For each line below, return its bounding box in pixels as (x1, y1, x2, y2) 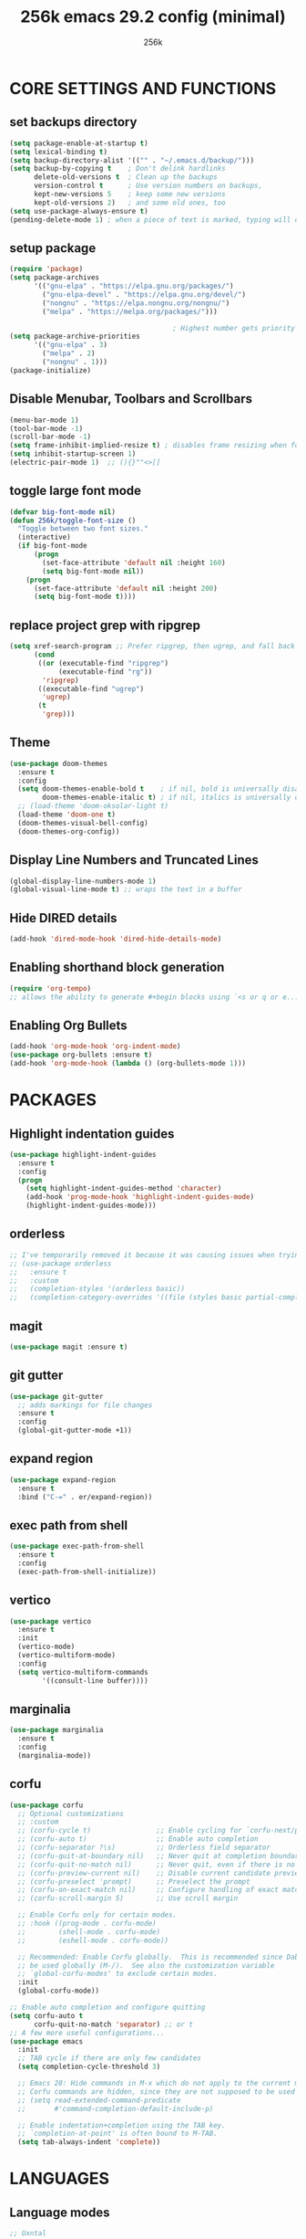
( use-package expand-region (9, 1475, 117, 1485)
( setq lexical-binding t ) (9, 147, 107, 156)
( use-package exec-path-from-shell (9, 1541, 145, 1551)
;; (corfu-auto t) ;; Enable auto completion (17, 1834, 259, 1844)
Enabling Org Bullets (9, 1017, 127, 1033)
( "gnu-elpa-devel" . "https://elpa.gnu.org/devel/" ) (42, 289, 247, 299)
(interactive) (17, 532, 71, 542)
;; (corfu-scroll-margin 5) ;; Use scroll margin (17, 1894, 239, 1903)
